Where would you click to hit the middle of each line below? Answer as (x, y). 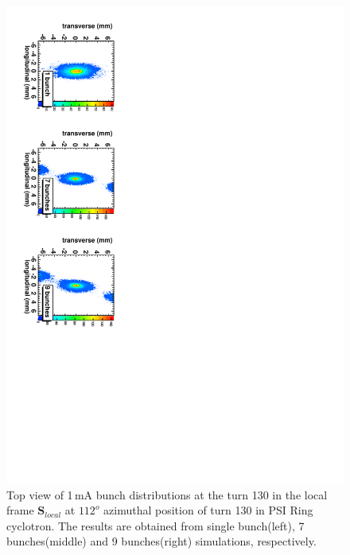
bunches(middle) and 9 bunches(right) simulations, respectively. (161, 541)
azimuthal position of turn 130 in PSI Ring (208, 510)
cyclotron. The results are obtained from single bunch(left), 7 (156, 525)
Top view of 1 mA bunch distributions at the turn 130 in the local (167, 494)
